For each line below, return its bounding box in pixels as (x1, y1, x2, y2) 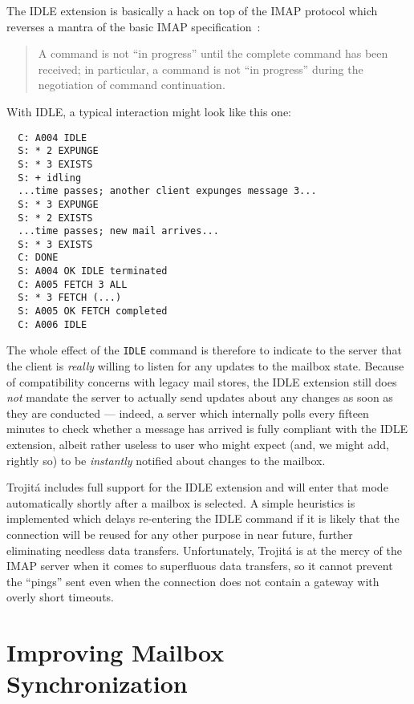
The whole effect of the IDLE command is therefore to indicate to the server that (6, 342, 402, 358)
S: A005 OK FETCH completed (18, 305, 168, 318)
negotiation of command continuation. (38, 76, 225, 93)
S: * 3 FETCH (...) (18, 292, 122, 304)
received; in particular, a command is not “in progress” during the (38, 60, 363, 77)
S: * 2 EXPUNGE (18, 145, 99, 157)
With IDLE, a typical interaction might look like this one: (6, 103, 291, 119)
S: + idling (18, 172, 82, 184)
